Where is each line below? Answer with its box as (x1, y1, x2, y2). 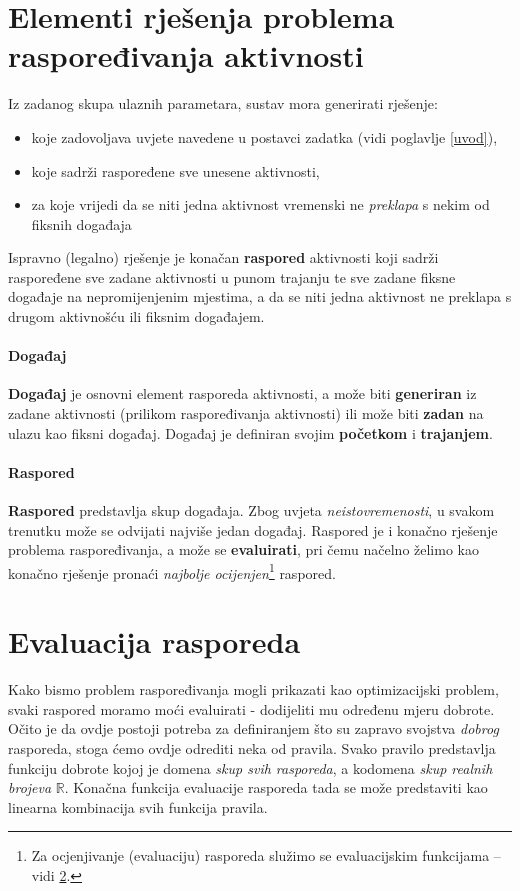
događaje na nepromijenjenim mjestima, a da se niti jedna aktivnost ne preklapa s (8, 286, 512, 307)
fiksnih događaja (31, 213, 132, 234)
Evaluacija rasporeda (8, 621, 301, 662)
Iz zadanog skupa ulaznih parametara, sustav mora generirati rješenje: (8, 93, 438, 114)
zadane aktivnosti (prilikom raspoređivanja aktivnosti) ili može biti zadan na (8, 403, 484, 424)
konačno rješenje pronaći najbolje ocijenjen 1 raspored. (8, 559, 336, 583)
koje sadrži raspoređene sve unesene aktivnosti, (31, 160, 320, 181)
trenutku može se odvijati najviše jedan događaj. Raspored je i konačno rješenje (8, 519, 498, 540)
